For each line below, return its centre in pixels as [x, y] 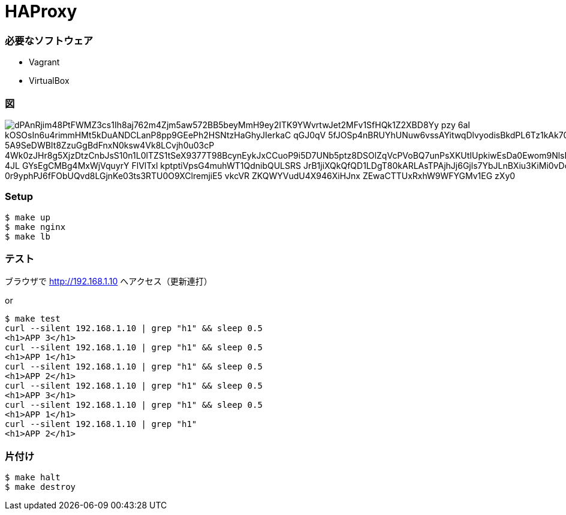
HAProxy [41, 11]
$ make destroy [40, 487]
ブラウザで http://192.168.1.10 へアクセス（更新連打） [109, 281]
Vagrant [44, 62]
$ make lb [28, 236]
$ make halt [33, 478]
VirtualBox [49, 81]
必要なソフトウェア [49, 40]
